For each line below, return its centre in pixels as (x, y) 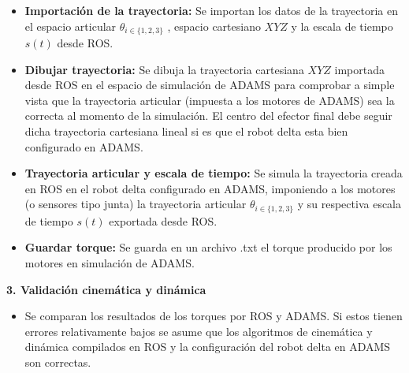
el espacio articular (71, 26)
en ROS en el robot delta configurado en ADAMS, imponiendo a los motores (210, 188)
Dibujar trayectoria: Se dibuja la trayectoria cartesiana (164, 69)
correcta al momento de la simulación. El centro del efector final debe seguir (208, 116)
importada (359, 69)
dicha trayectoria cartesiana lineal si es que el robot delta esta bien (186, 131)
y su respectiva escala (350, 204)
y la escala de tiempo (342, 26)
